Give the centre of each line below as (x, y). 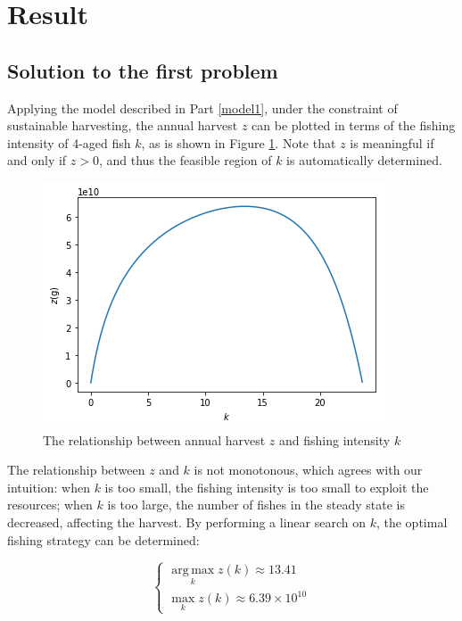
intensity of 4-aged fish (69, 142)
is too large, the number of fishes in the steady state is (256, 505)
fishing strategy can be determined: (103, 539)
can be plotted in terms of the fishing (354, 125)
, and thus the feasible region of (185, 160)
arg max (193, 571)
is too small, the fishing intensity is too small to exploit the (267, 487)
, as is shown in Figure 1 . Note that (239, 142)
